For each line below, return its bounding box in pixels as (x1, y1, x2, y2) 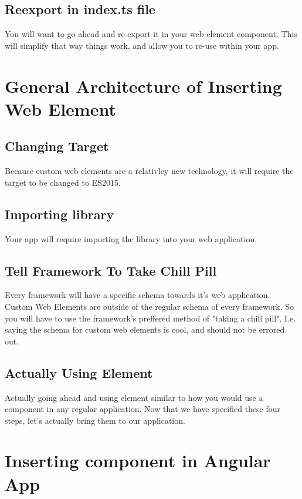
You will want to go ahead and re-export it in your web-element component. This (5, 28, 297, 40)
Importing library (5, 205, 114, 223)
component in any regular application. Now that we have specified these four (5, 403, 281, 415)
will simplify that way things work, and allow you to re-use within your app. (5, 39, 279, 51)
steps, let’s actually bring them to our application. (5, 414, 185, 426)
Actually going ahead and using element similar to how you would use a (5, 391, 263, 403)
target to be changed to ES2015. (5, 176, 121, 188)
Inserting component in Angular (5, 448, 271, 473)
